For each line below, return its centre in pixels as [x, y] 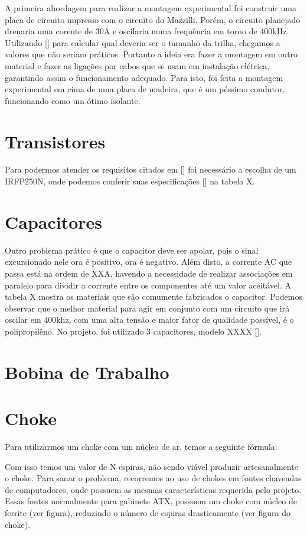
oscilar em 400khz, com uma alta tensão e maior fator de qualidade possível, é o [149, 320]
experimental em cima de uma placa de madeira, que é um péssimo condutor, [145, 89]
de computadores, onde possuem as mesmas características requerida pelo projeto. [153, 489]
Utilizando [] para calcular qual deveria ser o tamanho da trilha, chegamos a [143, 42]
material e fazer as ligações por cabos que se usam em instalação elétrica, [137, 65]
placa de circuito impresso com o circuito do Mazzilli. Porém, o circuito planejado [153, 19]
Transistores [55, 141]
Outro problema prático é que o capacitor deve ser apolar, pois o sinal [132, 250]
